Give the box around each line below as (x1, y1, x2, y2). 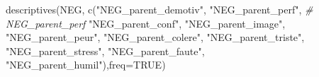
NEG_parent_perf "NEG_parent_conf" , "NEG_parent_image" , (6, 16, 286, 30)
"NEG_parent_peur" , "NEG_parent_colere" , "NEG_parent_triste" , (6, 30, 305, 45)
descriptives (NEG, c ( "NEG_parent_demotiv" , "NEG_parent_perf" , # (6, 2, 313, 16)
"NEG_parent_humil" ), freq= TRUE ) (6, 57, 166, 72)
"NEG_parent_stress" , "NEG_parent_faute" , (6, 43, 205, 58)
